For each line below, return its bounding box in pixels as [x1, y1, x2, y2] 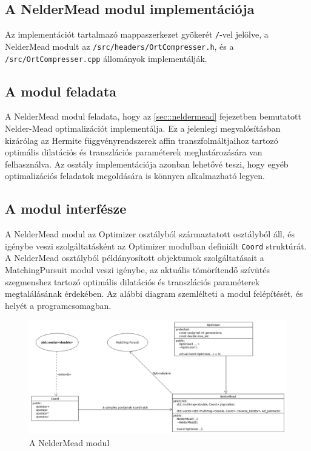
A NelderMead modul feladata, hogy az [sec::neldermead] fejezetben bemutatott [5, 110, 301, 123]
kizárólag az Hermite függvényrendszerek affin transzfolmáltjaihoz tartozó [5, 134, 278, 146]
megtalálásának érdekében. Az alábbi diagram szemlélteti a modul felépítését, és [5, 287, 303, 300]
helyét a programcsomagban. [5, 299, 112, 311]
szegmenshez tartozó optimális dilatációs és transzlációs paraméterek [5, 275, 260, 288]
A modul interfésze [5, 199, 127, 218]
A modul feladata [5, 81, 116, 100]
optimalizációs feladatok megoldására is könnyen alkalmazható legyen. [5, 169, 265, 182]
